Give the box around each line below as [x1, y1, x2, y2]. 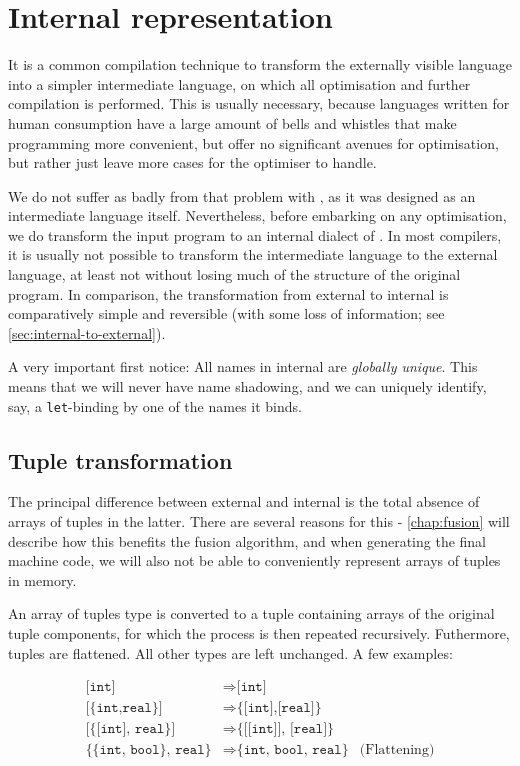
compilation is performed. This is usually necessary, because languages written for [8, 93, 510, 114]
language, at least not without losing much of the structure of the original [8, 264, 461, 285]
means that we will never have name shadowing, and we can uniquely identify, [8, 376, 487, 397]
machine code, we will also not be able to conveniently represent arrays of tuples [8, 550, 501, 571]
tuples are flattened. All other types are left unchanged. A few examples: [8, 642, 453, 663]
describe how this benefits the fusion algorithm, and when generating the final [8, 530, 487, 551]
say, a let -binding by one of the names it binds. [8, 395, 302, 416]
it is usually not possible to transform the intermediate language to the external [8, 244, 498, 265]
